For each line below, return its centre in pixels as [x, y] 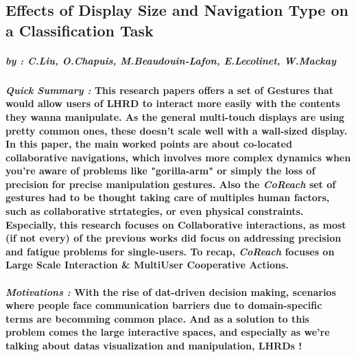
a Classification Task [80, 30]
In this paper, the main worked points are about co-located [149, 144]
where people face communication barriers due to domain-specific [164, 305]
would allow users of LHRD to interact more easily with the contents [173, 103]
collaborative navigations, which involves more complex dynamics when [178, 157]
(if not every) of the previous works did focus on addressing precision [174, 238]
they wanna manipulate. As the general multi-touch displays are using [175, 116]
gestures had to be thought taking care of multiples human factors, [168, 197]
